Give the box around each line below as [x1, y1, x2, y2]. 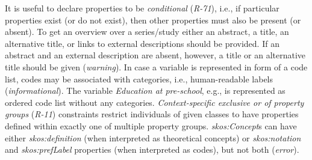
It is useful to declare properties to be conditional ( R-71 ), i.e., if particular [5, 2, 279, 14]
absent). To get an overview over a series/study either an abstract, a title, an [5, 25, 289, 38]
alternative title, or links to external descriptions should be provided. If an [5, 37, 279, 49]
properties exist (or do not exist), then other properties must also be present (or [5, 13, 301, 26]
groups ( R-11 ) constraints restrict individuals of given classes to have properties [5, 108, 299, 120]
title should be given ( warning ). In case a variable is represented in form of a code [5, 60, 308, 73]
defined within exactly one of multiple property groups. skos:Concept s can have [5, 119, 297, 132]
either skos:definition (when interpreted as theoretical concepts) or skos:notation [5, 131, 301, 144]
